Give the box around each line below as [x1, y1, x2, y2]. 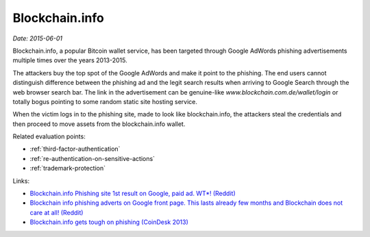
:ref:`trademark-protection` [29, 164, 106, 173]
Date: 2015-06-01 [12, 34, 63, 42]
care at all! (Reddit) [29, 208, 84, 216]
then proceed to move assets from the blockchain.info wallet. [12, 120, 186, 128]
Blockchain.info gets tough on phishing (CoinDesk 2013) [29, 218, 188, 226]
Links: [12, 177, 30, 185]
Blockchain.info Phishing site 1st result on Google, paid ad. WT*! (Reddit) [29, 189, 236, 198]
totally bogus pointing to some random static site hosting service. [12, 97, 198, 105]
